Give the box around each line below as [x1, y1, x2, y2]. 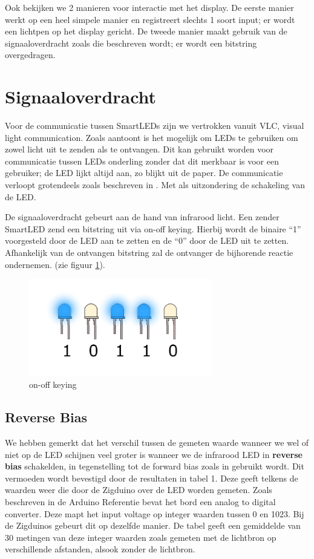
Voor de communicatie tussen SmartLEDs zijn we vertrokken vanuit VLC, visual [5, 119, 304, 132]
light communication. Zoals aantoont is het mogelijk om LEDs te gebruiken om [5, 131, 298, 143]
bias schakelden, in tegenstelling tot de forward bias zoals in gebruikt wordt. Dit [5, 460, 304, 472]
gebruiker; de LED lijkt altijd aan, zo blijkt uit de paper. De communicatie [5, 166, 283, 179]
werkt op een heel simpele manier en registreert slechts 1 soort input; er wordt [5, 13, 295, 25]
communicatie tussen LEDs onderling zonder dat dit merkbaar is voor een [5, 154, 279, 167]
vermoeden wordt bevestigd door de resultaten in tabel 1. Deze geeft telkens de [5, 471, 298, 484]
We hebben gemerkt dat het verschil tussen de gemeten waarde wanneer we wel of [5, 436, 309, 449]
